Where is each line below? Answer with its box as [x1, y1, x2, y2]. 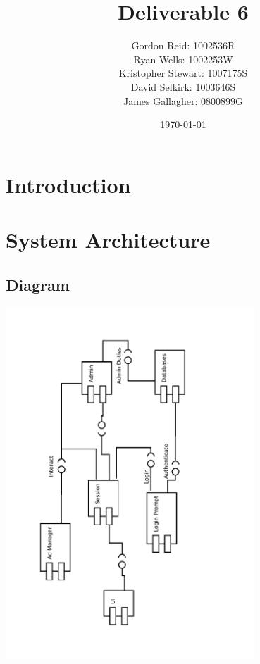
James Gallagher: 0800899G [123, 93, 244, 108]
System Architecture [6, 225, 211, 254]
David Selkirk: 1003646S [130, 79, 236, 94]
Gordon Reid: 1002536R [131, 38, 235, 53]
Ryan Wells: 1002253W [133, 51, 233, 66]
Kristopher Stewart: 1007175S [118, 65, 248, 80]
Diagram [6, 273, 70, 295]
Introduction [6, 170, 131, 199]
